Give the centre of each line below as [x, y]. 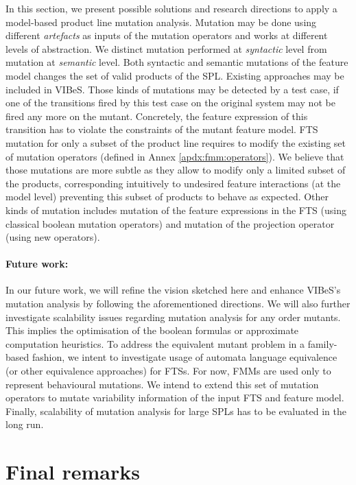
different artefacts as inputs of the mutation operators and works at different [167, 35]
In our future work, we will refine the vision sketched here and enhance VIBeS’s [173, 290]
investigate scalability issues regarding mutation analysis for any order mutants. [173, 317]
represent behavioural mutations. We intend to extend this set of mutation [162, 384]
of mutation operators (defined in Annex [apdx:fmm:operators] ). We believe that [175, 156]
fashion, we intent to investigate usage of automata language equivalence [185, 357]
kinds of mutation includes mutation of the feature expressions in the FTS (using [176, 210]
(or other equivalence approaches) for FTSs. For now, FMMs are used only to [168, 371]
